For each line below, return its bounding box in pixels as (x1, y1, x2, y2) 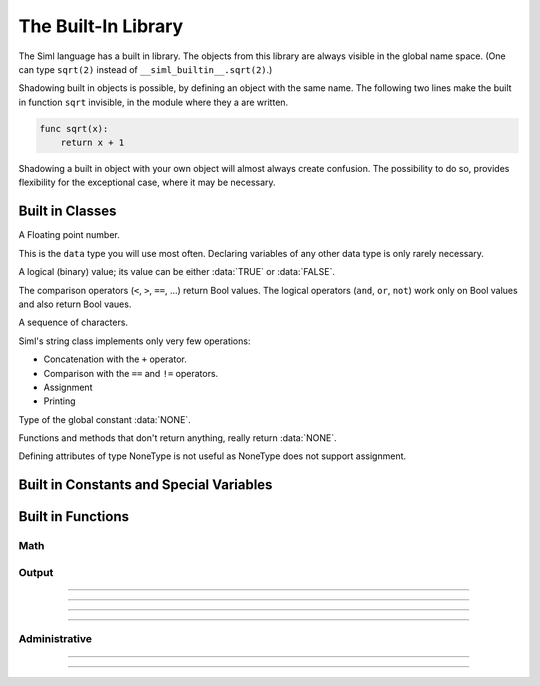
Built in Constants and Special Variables (18, 476, 273, 494)
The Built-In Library (18, 15, 184, 37)
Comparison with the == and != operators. (43, 367, 219, 379)
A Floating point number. (18, 229, 120, 241)
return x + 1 (60, 137, 125, 149)
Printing (43, 395, 76, 407)
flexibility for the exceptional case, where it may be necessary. (18, 176, 276, 189)
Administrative (18, 632, 92, 646)
